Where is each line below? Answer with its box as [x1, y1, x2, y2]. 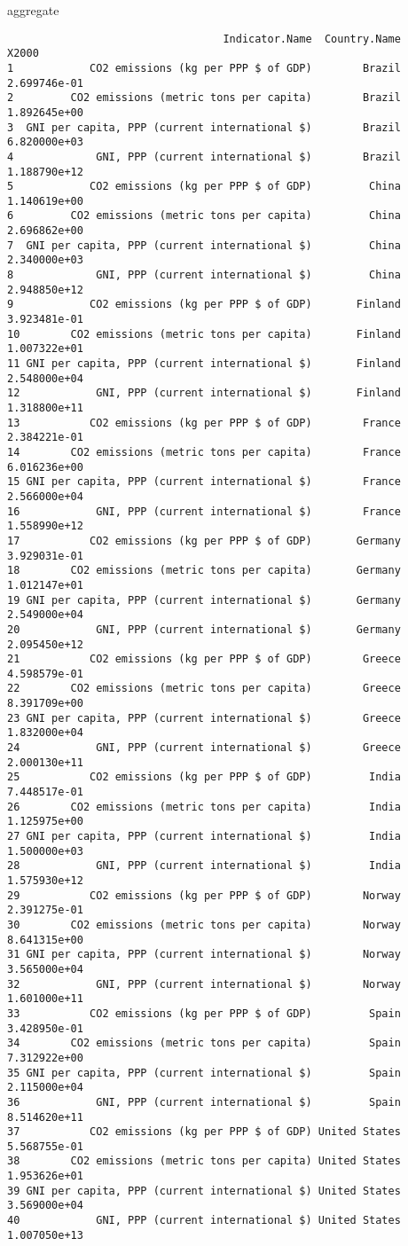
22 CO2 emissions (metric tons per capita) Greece [7, 682, 401, 695]
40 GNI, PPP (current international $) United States [7, 1214, 401, 1227]
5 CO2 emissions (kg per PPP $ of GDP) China [7, 180, 401, 193]
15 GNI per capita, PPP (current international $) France [7, 475, 401, 489]
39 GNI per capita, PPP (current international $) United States [7, 1184, 401, 1197]
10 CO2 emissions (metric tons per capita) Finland [7, 327, 401, 341]
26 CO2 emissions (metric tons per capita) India [7, 800, 401, 813]
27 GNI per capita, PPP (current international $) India [7, 830, 401, 843]
